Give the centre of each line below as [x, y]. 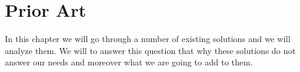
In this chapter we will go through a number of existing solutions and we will [148, 39]
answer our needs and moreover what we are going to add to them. [129, 62]
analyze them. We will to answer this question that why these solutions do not [150, 50]
